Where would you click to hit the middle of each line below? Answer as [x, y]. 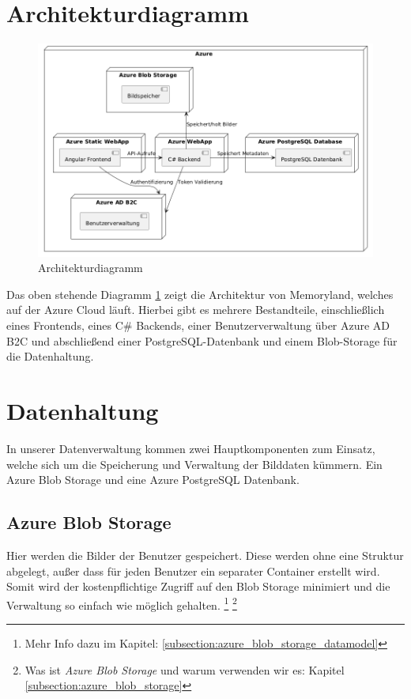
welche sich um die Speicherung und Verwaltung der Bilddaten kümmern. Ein [194, 464]
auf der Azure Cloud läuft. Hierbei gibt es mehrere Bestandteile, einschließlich [196, 310]
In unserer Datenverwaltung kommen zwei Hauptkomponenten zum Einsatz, [191, 448]
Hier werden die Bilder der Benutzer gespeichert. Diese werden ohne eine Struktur [205, 555]
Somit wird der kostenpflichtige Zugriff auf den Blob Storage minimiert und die [198, 586]
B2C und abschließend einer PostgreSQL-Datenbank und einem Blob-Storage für [202, 340]
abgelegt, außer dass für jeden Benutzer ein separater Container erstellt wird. [193, 571]
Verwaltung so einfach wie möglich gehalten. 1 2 [122, 603]
